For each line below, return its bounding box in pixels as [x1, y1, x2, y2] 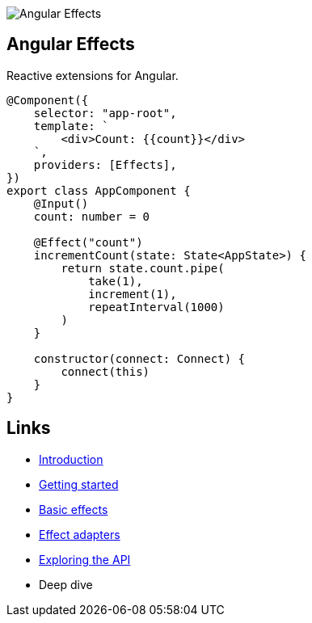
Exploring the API [39, 552, 131, 566]
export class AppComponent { [6, 183, 191, 197]
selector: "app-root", [33, 106, 177, 120]
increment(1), [88, 287, 177, 301]
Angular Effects [6, 34, 135, 55]
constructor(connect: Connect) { [33, 351, 246, 365]
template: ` [33, 119, 109, 133]
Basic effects [39, 502, 108, 516]
